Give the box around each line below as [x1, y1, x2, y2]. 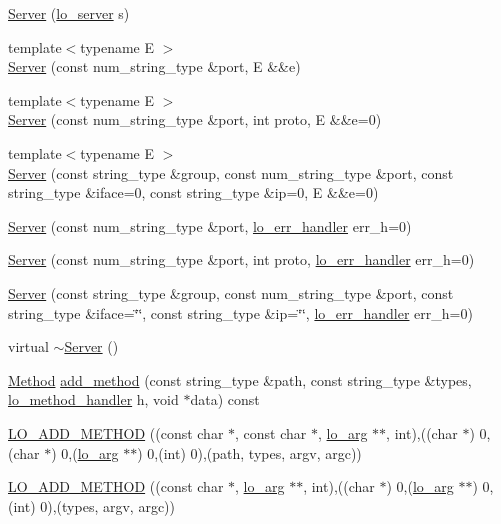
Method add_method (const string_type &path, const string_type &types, [8, 369, 472, 390]
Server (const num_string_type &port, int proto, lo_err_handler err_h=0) [8, 249, 475, 270]
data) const [190, 389, 260, 410]
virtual [8, 336, 49, 357]
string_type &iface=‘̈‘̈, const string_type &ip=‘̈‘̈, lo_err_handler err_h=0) [8, 302, 473, 323]
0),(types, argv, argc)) [40, 495, 176, 516]
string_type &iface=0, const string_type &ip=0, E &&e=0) [8, 182, 379, 203]
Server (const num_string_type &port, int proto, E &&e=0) [8, 109, 382, 130]
